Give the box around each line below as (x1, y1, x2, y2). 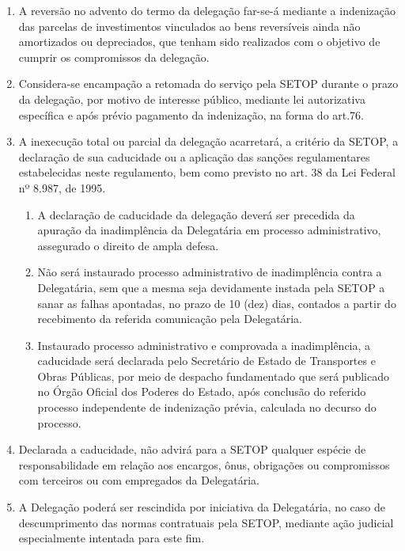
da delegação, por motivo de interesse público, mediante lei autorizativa (18, 90, 365, 107)
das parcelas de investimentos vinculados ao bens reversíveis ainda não (18, 17, 361, 34)
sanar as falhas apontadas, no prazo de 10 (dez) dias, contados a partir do (37, 294, 396, 311)
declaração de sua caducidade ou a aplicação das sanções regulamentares (18, 148, 370, 165)
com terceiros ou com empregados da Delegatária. (18, 472, 259, 488)
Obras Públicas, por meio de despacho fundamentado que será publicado (37, 367, 389, 384)
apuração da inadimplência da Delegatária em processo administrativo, (37, 222, 381, 238)
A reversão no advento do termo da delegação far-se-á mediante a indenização (18, 2, 396, 18)
